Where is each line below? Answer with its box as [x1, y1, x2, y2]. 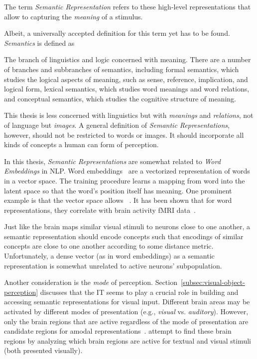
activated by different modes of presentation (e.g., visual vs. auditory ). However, [4, 306, 249, 317]
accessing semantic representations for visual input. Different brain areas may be [4, 296, 250, 307]
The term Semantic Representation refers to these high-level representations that [4, 1, 251, 11]
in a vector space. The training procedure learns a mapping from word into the [4, 175, 245, 185]
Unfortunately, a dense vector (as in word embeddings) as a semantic [4, 251, 215, 261]
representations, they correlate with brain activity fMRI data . [4, 204, 196, 215]
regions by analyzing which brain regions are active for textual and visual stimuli [4, 335, 251, 346]
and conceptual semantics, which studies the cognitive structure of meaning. [4, 93, 236, 103]
